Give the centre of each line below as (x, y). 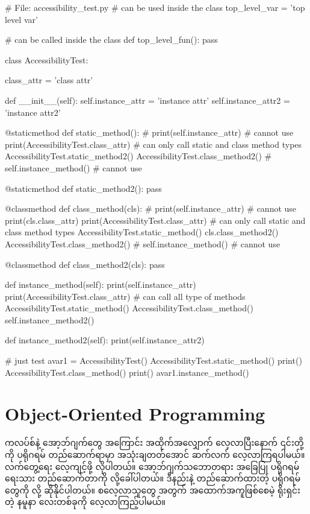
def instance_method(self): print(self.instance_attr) (101, 284)
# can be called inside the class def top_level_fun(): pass (111, 40)
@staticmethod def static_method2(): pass (83, 188)
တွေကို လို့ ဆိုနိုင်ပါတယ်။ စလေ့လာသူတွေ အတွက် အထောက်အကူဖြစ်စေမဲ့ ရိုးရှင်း (153, 490)
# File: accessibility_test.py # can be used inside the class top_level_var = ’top (155, 7)
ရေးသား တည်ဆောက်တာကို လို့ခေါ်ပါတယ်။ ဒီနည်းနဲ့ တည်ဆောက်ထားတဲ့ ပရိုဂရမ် (153, 478)
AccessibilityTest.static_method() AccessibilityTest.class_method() (129, 308)
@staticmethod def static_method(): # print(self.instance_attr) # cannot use (149, 132)
